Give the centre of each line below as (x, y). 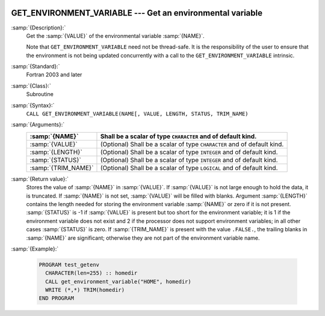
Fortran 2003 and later (54, 74)
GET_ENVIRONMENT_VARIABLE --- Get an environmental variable (137, 13)
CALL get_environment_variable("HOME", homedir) (119, 281)
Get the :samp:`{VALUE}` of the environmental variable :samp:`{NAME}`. (115, 35)
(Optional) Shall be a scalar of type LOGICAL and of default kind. (189, 168)
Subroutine (40, 94)
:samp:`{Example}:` (35, 249)
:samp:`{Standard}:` (36, 67)
